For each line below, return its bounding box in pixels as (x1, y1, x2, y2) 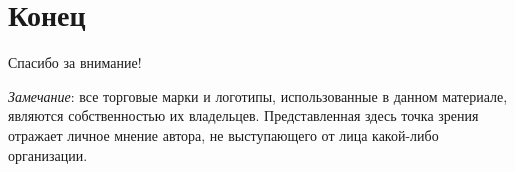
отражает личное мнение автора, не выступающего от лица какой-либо (8, 124, 439, 145)
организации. (8, 144, 88, 165)
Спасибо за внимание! (8, 52, 142, 73)
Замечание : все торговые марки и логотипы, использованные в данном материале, (8, 85, 508, 106)
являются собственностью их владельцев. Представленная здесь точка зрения (8, 105, 479, 126)
